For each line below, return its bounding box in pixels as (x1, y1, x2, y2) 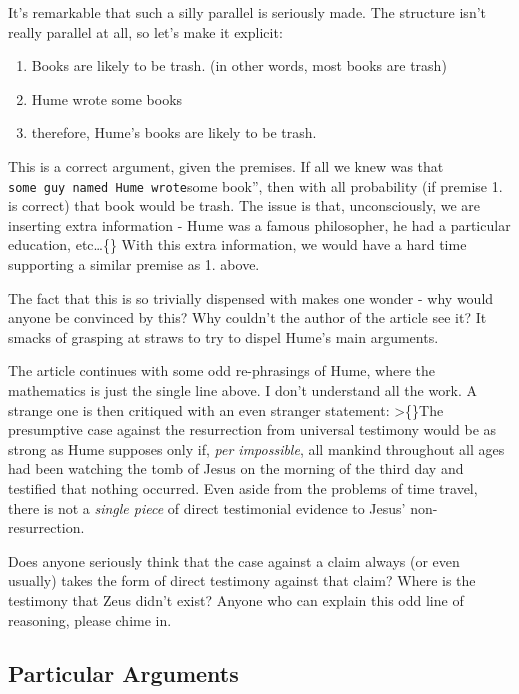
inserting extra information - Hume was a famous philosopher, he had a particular (8, 214, 511, 235)
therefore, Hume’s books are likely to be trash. (31, 122, 317, 143)
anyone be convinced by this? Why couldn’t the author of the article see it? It (8, 307, 487, 328)
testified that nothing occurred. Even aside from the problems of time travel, (8, 477, 478, 498)
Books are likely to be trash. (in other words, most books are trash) (31, 55, 447, 76)
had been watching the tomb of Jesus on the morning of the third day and (8, 458, 464, 479)
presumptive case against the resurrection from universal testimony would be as (8, 419, 497, 440)
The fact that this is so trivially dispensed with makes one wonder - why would (8, 287, 494, 308)
